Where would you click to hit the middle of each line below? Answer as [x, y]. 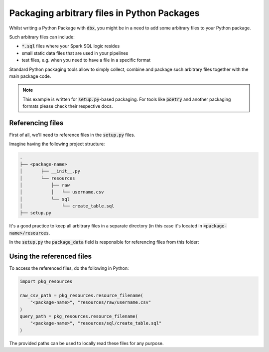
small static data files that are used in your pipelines [75, 53]
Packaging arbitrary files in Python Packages [104, 13]
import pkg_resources [46, 281]
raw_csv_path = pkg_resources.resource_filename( [81, 295]
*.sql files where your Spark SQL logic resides [71, 46]
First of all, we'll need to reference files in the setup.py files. [72, 135]
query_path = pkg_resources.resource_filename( [79, 316]
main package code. [30, 76]
